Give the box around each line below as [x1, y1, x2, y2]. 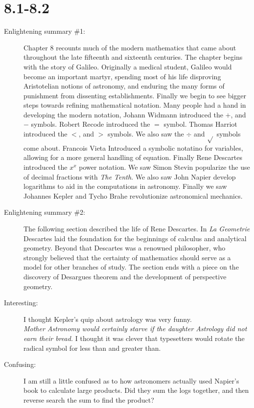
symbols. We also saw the [107, 129, 184, 139]
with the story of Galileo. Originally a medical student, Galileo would [23, 61, 232, 71]
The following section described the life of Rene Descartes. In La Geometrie [23, 223, 250, 233]
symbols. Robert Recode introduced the [31, 119, 150, 129]
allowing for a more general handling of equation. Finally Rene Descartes [23, 152, 242, 162]
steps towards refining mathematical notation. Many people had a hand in [23, 100, 246, 110]
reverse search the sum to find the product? [23, 394, 154, 405]
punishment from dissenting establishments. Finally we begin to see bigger [23, 90, 247, 100]
